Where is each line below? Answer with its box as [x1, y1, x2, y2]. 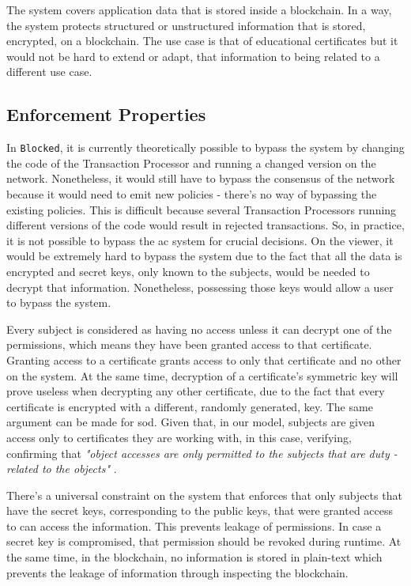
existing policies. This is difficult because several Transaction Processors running [6, 201, 397, 217]
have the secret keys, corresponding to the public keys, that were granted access [6, 502, 394, 519]
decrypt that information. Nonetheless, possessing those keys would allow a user [6, 278, 394, 295]
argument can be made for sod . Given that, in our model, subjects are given [6, 414, 375, 430]
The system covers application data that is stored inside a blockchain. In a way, [6, 2, 392, 17]
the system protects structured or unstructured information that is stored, [6, 17, 366, 33]
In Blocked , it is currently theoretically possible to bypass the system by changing [6, 139, 405, 156]
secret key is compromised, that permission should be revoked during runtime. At [6, 533, 402, 550]
